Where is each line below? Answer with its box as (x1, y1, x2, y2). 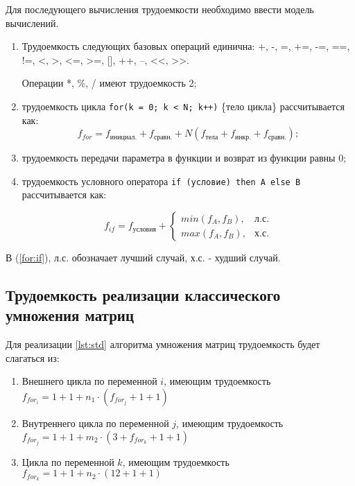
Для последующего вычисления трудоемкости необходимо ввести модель (6, 2, 314, 16)
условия (132, 225, 156, 233)
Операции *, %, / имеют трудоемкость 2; (21, 76, 197, 90)
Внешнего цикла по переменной (21, 374, 157, 388)
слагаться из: (6, 350, 60, 365)
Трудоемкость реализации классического (6, 284, 281, 306)
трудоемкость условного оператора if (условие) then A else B (21, 173, 301, 188)
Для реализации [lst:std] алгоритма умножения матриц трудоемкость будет (6, 337, 320, 352)
